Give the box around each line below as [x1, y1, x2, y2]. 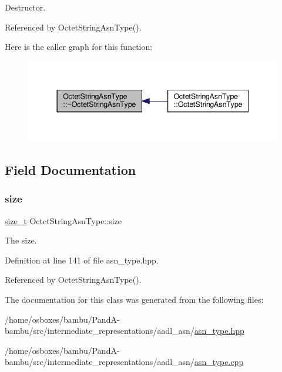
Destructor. [5, 1, 46, 13]
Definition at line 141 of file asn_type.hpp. [5, 253, 159, 266]
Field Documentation [5, 160, 136, 178]
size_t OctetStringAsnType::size [5, 214, 122, 226]
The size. [5, 234, 37, 246]
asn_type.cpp [194, 356, 244, 368]
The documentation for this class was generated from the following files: [5, 293, 264, 305]
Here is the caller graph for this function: [5, 40, 153, 53]
